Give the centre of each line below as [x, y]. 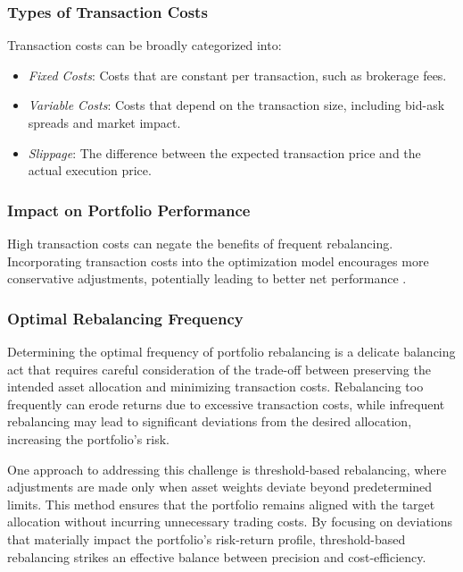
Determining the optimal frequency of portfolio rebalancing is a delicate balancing [231, 351]
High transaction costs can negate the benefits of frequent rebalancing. [200, 243]
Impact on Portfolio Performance [129, 210]
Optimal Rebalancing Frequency [125, 318]
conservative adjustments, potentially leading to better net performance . [207, 278]
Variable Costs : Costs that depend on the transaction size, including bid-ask [236, 105]
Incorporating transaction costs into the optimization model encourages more [218, 261]
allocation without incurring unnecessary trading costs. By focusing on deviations [230, 522]
